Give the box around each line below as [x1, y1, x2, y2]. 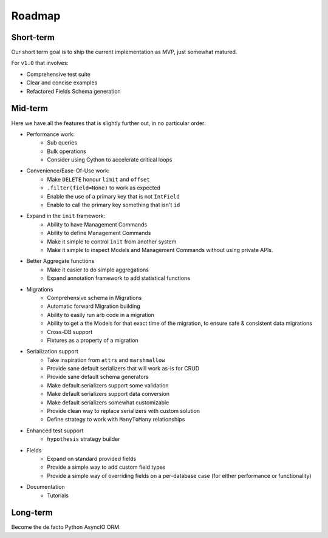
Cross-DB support [47, 328, 93, 335]
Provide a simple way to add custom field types [47, 463, 166, 471]
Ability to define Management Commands [47, 230, 151, 237]
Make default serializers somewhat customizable [47, 398, 169, 406]
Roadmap [11, 9, 61, 22]
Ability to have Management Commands [47, 220, 148, 228]
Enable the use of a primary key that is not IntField [47, 192, 180, 200]
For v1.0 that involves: [11, 60, 69, 67]
